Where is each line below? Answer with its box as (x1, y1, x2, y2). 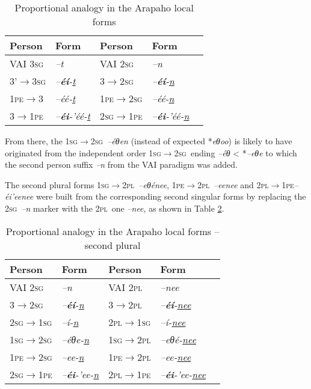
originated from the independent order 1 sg (5, 146, 161, 159)
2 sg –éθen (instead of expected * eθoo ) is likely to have (90, 135, 292, 147)
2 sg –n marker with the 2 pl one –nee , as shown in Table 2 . (5, 201, 224, 214)
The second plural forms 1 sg (5, 178, 109, 191)
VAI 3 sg (10, 57, 44, 70)
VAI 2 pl (108, 280, 143, 294)
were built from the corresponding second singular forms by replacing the (35, 190, 306, 203)
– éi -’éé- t (55, 109, 91, 123)
